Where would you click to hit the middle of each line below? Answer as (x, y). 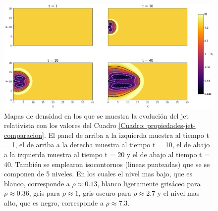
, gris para (45, 193)
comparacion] (24, 135)
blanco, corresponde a (37, 183)
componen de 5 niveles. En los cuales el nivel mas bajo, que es (98, 174)
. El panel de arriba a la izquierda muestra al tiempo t (126, 135)
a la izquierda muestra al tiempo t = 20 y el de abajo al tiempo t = (107, 154)
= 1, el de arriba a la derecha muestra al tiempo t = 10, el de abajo (107, 145)
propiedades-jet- (171, 125)
